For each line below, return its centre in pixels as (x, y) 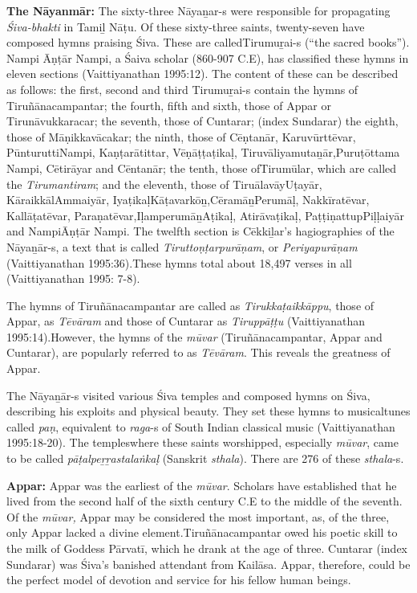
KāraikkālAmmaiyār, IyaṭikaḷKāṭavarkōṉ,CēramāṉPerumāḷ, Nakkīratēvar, (188, 200)
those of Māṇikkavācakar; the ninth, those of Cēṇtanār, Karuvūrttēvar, (181, 136)
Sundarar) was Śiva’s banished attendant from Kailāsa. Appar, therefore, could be (208, 564)
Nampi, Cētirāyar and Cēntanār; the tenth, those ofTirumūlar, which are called (202, 168)
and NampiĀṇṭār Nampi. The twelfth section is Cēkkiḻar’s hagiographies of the (200, 231)
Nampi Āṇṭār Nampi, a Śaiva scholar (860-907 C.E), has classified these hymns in (208, 57)
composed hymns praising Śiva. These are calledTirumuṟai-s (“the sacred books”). (208, 42)
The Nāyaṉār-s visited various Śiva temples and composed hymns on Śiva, (188, 395)
